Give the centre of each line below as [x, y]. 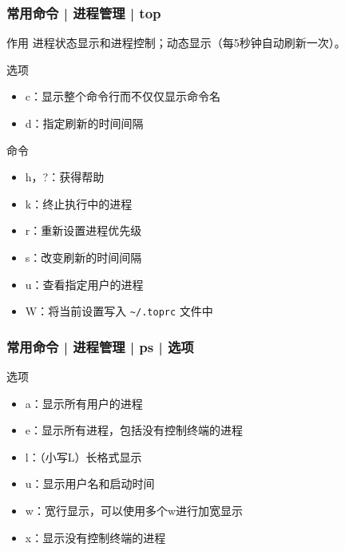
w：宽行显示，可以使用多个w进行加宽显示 [134, 510]
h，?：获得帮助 [65, 177]
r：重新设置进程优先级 [83, 230]
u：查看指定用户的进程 [84, 284]
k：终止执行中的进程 [79, 203]
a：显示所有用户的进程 [84, 403]
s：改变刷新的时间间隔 [83, 257]
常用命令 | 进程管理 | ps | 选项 [100, 346]
